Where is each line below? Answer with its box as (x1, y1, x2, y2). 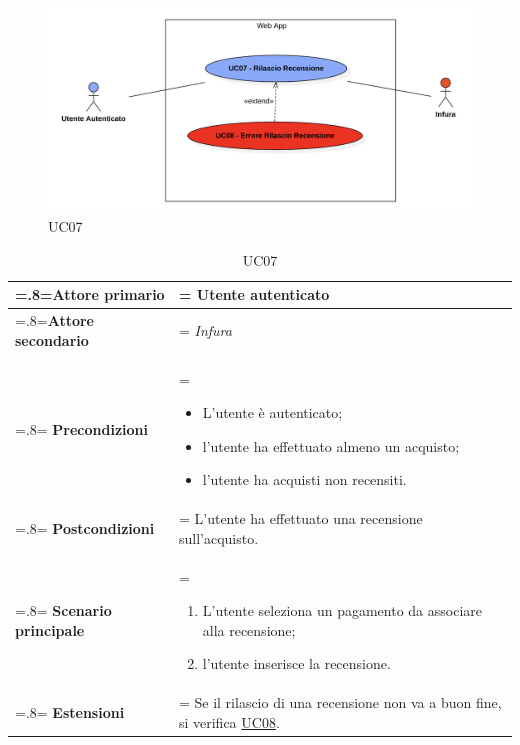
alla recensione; (202, 619, 296, 640)
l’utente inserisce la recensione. (202, 653, 391, 674)
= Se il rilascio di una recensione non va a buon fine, (178, 692, 502, 713)
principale (15, 619, 85, 640)
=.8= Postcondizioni (15, 518, 155, 539)
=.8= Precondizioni (15, 419, 149, 439)
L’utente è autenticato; (202, 402, 343, 423)
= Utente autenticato (178, 284, 330, 305)
